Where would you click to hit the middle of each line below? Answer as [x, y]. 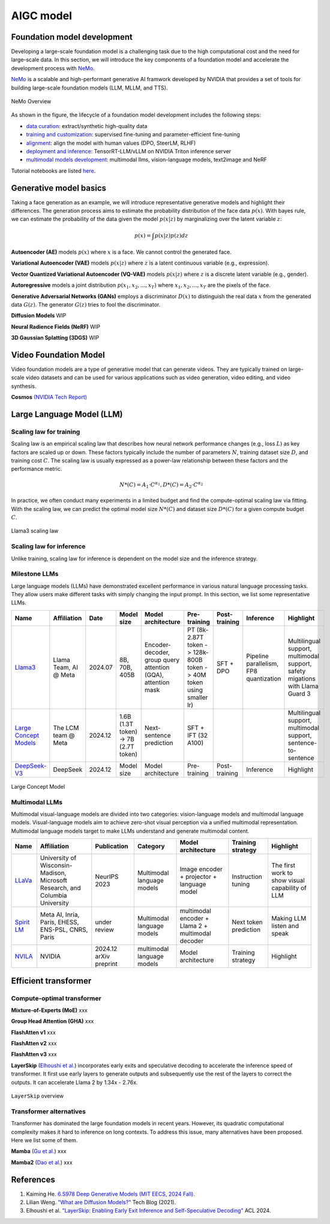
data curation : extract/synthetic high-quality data [87, 126]
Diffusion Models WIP [39, 316]
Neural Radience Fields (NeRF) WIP [55, 326]
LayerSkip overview [37, 1096]
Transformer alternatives [49, 1111]
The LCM [66, 727]
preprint [106, 964]
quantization [264, 678]
